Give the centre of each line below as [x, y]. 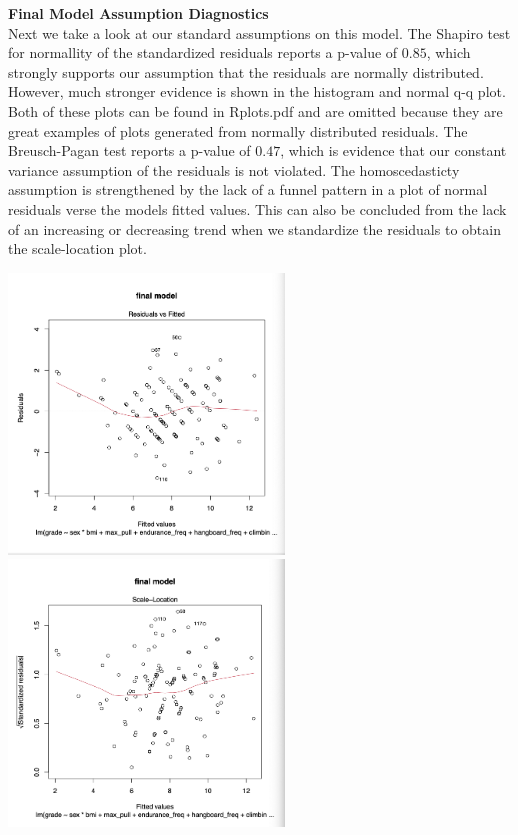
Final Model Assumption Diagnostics [138, 13]
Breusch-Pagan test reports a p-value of [129, 150]
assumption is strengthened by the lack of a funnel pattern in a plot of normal [248, 189]
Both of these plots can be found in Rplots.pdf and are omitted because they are [255, 110]
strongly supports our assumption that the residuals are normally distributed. [246, 71]
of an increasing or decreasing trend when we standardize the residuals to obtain [254, 228]
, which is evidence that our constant [393, 150]
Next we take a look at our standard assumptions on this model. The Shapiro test [259, 32]
